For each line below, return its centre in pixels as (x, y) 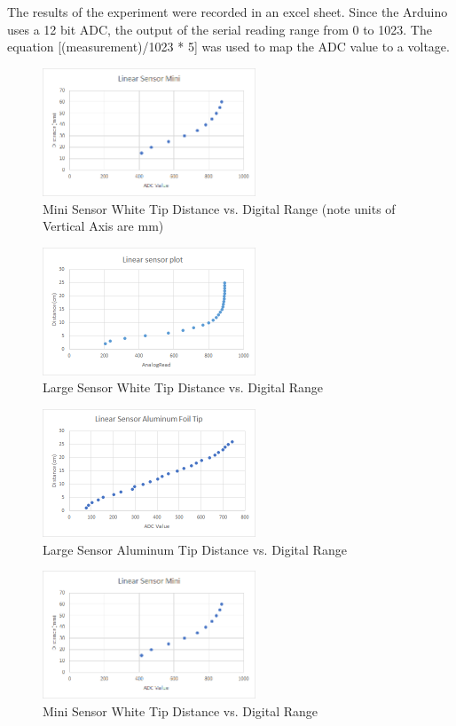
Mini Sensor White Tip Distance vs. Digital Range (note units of (219, 208)
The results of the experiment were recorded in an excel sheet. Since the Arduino (228, 12)
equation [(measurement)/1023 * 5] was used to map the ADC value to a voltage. (228, 47)
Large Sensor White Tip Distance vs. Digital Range (183, 387)
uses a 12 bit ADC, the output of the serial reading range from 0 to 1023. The (220, 29)
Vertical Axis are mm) (103, 226)
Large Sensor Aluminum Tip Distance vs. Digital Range (195, 549)
